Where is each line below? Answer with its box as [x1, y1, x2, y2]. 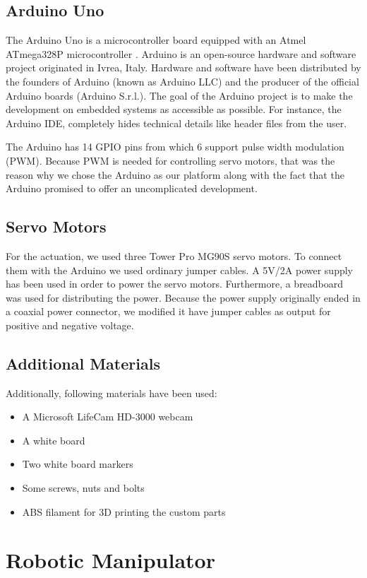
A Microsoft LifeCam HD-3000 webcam [22, 409, 193, 424]
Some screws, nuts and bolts [22, 480, 145, 495]
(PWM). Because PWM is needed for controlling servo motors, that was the [6, 153, 335, 167]
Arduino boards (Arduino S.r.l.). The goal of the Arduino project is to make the [6, 88, 353, 102]
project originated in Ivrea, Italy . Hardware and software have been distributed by [6, 60, 361, 75]
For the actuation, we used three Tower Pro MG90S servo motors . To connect [6, 248, 342, 263]
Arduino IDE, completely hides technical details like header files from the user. [6, 115, 347, 130]
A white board [22, 432, 85, 447]
